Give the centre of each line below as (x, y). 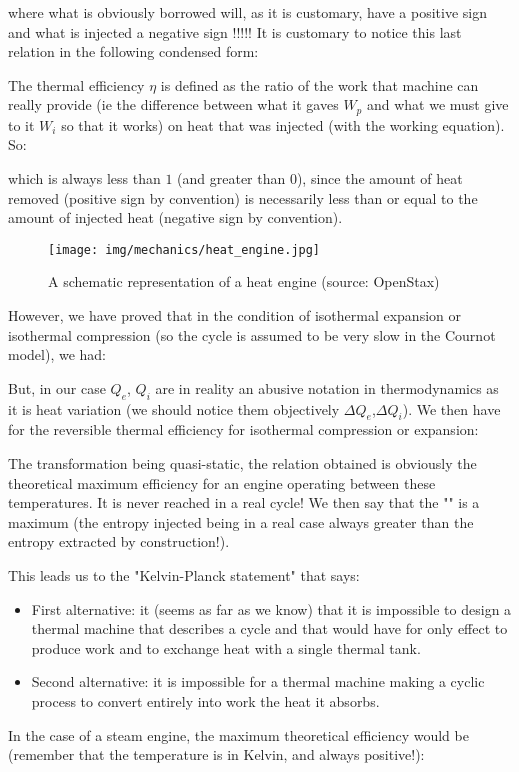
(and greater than (231, 178)
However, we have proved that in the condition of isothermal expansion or (234, 315)
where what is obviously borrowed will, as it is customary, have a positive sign (248, 12)
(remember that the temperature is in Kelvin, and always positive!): (216, 754)
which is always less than (84, 178)
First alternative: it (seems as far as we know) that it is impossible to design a (271, 608)
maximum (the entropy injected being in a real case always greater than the (241, 521)
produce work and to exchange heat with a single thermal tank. (226, 647)
